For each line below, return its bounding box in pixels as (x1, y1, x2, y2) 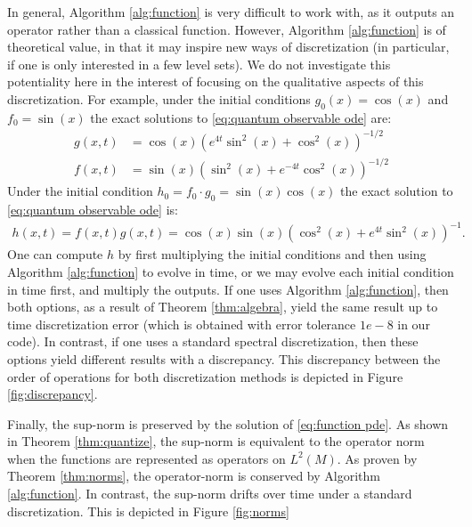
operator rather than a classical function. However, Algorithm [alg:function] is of (7, 20, 446, 38)
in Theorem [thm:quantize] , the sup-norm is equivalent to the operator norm (7, 432, 425, 450)
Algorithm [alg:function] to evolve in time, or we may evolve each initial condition (7, 262, 454, 280)
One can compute (7, 245, 103, 263)
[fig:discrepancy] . (7, 385, 98, 403)
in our (397, 314, 430, 333)
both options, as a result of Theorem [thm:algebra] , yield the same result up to (7, 297, 438, 316)
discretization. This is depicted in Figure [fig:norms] (7, 501, 289, 520)
